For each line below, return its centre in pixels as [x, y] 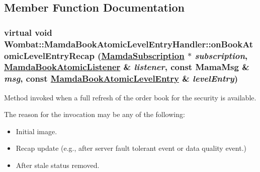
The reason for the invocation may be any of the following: [95, 114]
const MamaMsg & [210, 67]
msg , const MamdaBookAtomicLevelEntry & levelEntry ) [121, 78]
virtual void [28, 32]
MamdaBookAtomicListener [62, 67]
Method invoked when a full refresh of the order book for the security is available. [130, 97]
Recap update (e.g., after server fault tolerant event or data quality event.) [131, 148]
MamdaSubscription [143, 55]
